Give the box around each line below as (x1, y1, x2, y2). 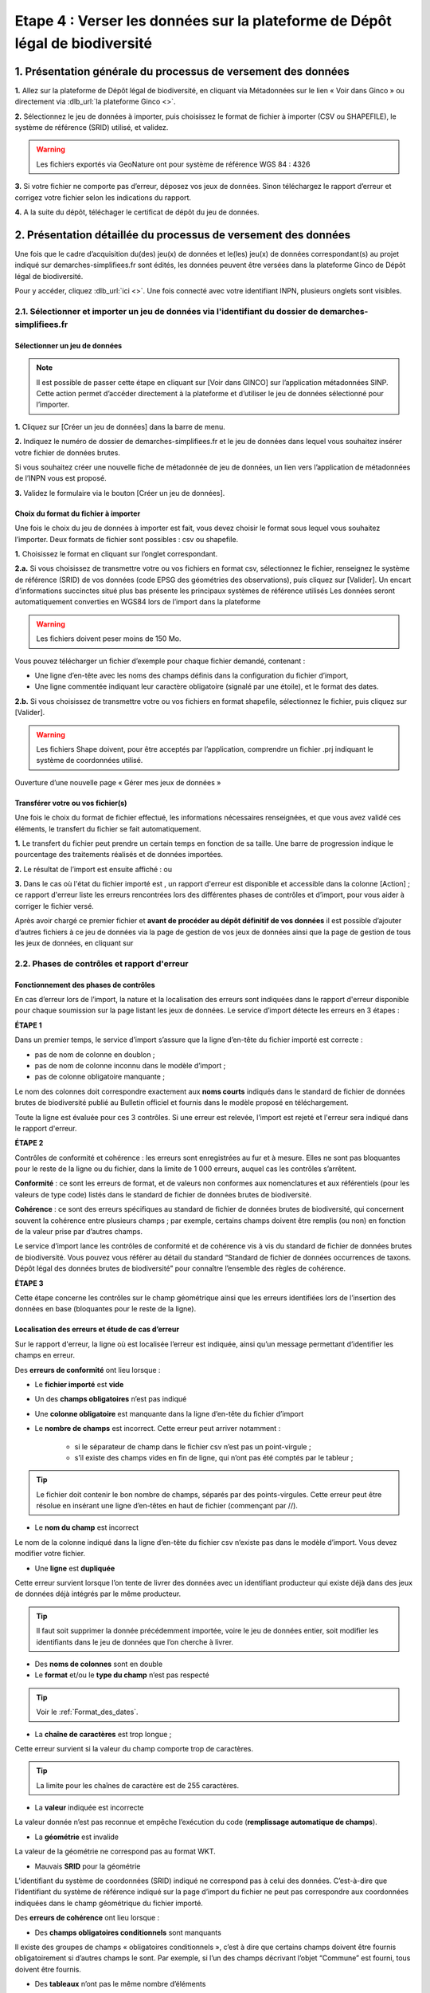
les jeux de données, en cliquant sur (14, 938, 134, 948)
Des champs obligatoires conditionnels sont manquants (34, 1928, 222, 1937)
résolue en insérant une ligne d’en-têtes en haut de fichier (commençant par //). (36, 1501, 299, 1511)
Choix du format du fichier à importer (14, 509, 141, 518)
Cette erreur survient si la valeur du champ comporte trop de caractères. (14, 1743, 254, 1753)
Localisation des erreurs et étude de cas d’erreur (14, 1324, 179, 1335)
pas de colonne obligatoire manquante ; (34, 1072, 166, 1082)
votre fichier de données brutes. (14, 447, 121, 458)
